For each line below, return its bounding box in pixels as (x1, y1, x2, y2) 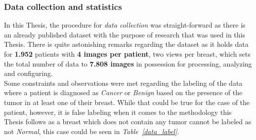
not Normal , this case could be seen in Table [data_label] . (4, 126, 179, 136)
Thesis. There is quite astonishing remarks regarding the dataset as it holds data (4, 39, 249, 49)
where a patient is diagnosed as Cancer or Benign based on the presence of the (4, 87, 243, 98)
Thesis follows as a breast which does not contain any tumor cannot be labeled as (4, 116, 252, 127)
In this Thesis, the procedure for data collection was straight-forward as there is (4, 20, 246, 30)
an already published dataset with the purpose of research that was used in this (4, 29, 245, 39)
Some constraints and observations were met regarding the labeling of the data (4, 77, 243, 88)
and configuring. (4, 68, 53, 78)
